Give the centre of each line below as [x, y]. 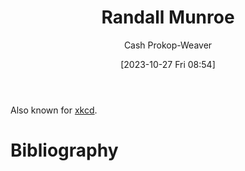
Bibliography [64, 150]
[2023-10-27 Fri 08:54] [168, 64]
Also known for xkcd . [54, 110]
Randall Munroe [168, 17]
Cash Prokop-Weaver [168, 45]
